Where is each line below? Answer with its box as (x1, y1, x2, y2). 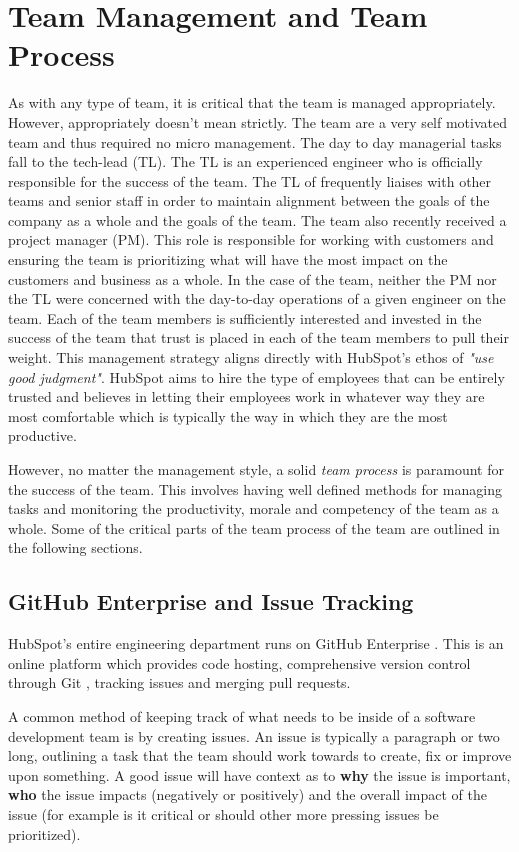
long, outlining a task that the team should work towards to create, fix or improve (8, 745, 512, 766)
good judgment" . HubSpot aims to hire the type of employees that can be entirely (8, 366, 505, 387)
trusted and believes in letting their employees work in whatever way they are (8, 386, 485, 407)
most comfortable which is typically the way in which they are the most (8, 405, 448, 426)
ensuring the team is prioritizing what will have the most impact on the (8, 249, 448, 270)
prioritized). (8, 823, 81, 844)
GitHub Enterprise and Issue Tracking (8, 586, 414, 617)
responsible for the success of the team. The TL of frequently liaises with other (8, 170, 492, 191)
